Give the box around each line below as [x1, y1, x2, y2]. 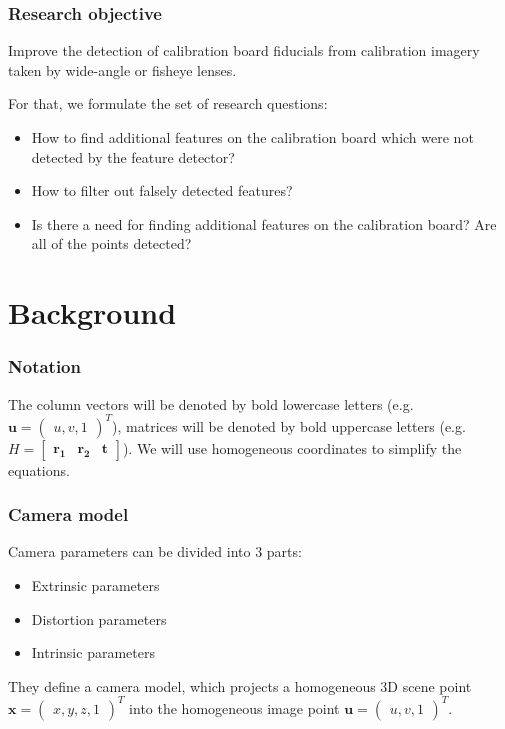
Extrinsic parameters [31, 575, 160, 596]
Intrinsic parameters [31, 642, 155, 663]
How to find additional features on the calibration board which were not [31, 127, 474, 147]
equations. [8, 459, 70, 480]
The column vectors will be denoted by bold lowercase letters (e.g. [8, 393, 414, 414]
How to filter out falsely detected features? [31, 180, 293, 201]
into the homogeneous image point [129, 697, 340, 718]
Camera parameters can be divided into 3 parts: [8, 541, 302, 562]
